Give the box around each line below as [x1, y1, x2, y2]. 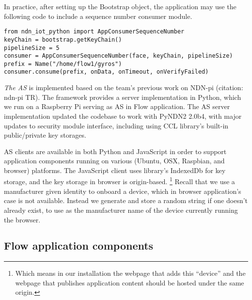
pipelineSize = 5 [4, 44, 60, 51]
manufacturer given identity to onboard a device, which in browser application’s [4, 186, 241, 196]
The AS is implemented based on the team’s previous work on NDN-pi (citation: [4, 82, 243, 93]
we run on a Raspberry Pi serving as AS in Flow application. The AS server [4, 101, 230, 111]
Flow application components [4, 238, 154, 253]
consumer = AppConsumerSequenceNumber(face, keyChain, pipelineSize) [4, 52, 233, 60]
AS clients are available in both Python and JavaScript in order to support [4, 146, 227, 156]
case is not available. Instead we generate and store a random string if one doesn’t [4, 195, 248, 205]
